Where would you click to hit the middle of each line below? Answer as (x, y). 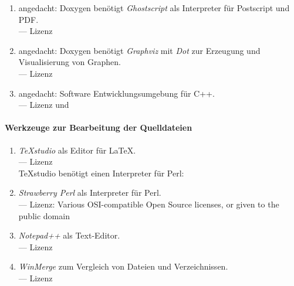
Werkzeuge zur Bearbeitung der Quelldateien (99, 127)
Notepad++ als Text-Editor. (69, 235)
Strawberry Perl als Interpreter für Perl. (90, 193)
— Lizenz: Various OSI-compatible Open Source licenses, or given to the (149, 204)
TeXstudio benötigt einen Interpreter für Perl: (101, 173)
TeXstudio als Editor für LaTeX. (77, 150)
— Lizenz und (44, 105)
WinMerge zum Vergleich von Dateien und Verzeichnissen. (123, 266)
